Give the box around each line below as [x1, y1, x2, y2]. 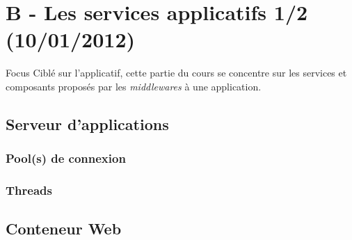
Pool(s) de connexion [6, 150, 126, 167]
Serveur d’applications [6, 113, 169, 134]
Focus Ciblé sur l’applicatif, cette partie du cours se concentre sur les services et [6, 65, 347, 80]
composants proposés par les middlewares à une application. [6, 79, 262, 93]
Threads [6, 182, 52, 199]
